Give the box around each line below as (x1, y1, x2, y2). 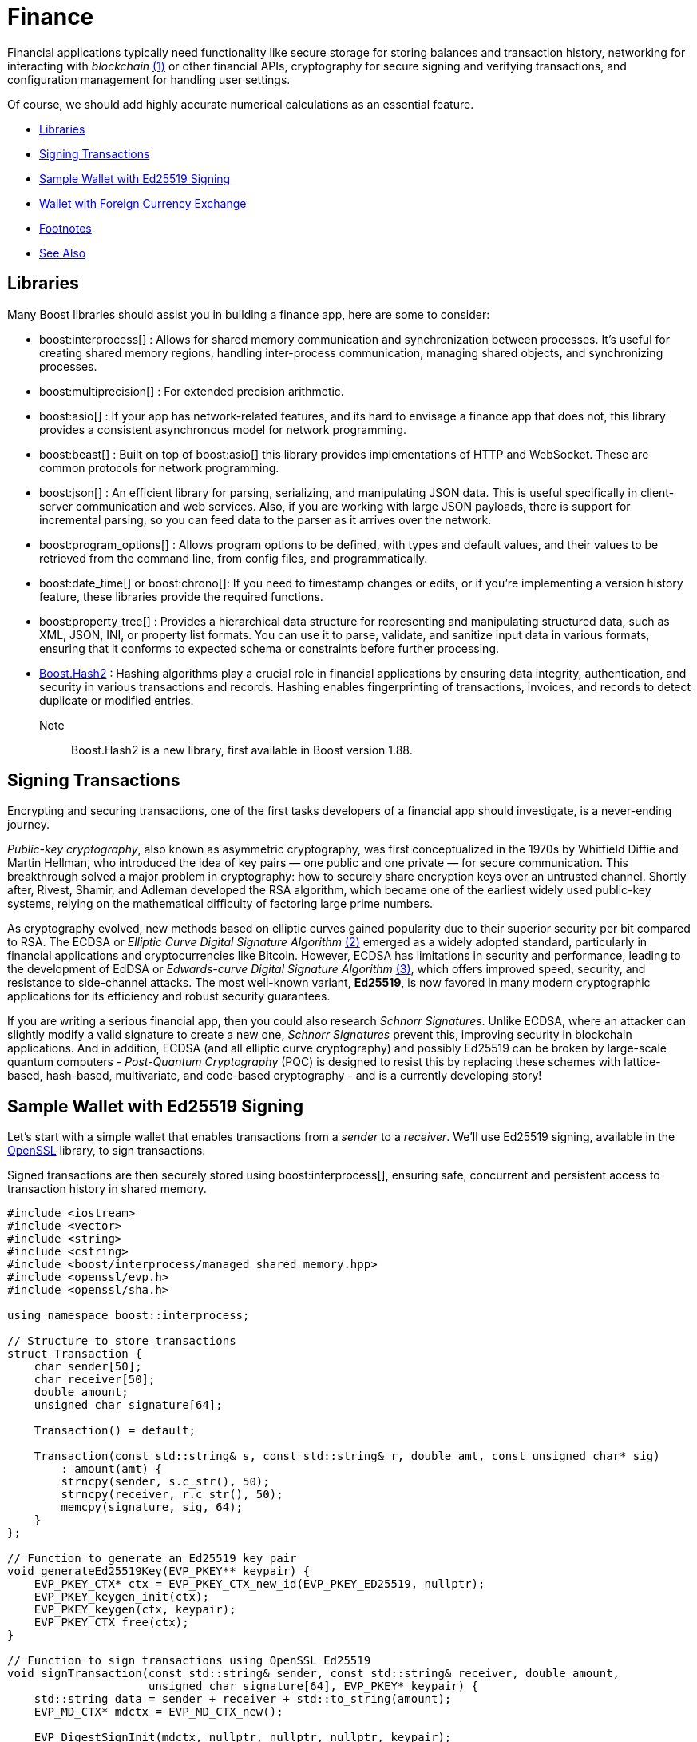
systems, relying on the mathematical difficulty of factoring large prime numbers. (7, 897, 434, 911)
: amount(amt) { (61, 1462, 162, 1476)
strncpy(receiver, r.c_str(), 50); (61, 1488, 283, 1501)
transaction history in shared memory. (7, 1182, 207, 1196)
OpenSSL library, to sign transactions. (7, 1143, 206, 1158)
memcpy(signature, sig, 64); (61, 1501, 244, 1514)
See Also (39, 245, 86, 260)
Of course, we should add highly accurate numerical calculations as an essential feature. (7, 97, 474, 111)
